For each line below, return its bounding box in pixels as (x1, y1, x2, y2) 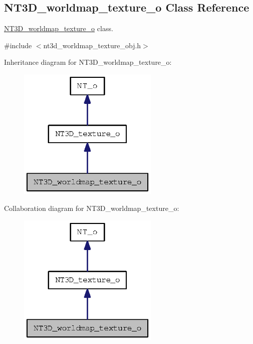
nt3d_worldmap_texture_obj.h (43, 40, 141, 50)
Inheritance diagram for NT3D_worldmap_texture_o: (4, 57, 172, 67)
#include (4, 40, 32, 50)
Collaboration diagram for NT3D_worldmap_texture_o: (4, 203, 179, 213)
